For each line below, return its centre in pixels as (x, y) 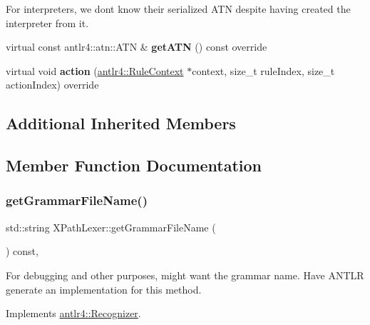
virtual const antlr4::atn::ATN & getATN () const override (137, 47)
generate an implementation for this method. (104, 289)
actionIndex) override (52, 85)
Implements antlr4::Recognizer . (73, 313)
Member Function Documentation (134, 165)
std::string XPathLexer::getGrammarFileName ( (111, 227)
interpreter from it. (47, 22)
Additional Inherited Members (121, 123)
